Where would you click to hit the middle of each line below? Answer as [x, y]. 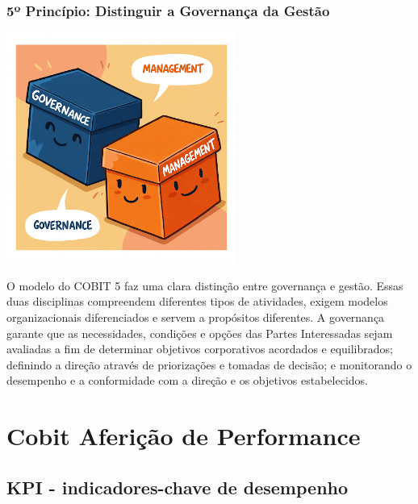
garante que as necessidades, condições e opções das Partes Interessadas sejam [200, 333]
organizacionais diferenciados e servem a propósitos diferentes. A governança [196, 317]
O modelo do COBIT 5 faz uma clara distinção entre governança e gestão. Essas [205, 285]
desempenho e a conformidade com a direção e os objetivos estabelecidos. [188, 380]
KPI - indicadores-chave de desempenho [178, 487]
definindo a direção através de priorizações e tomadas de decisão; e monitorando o [209, 364]
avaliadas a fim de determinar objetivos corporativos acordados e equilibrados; [200, 349]
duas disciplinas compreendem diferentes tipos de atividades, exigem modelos [197, 301]
